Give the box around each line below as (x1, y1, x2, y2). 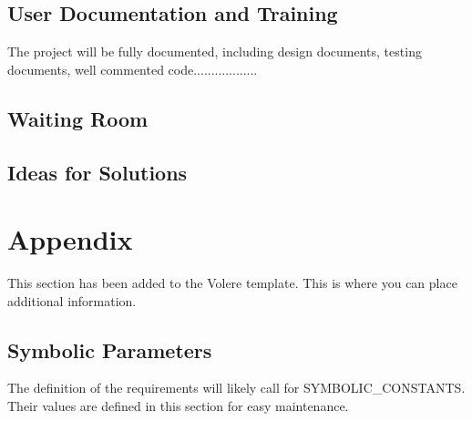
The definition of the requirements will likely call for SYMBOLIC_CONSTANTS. (7, 378, 466, 397)
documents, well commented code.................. (7, 59, 258, 78)
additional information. (7, 291, 137, 310)
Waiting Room (7, 104, 149, 132)
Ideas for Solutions (7, 158, 188, 186)
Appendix (7, 221, 133, 258)
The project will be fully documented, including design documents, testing (7, 42, 422, 61)
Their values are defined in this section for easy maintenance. (7, 396, 349, 416)
